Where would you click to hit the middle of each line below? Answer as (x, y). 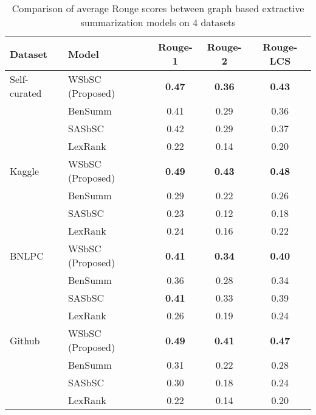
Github (25, 340)
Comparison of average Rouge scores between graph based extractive (158, 8)
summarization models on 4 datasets (158, 22)
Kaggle (25, 171)
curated (26, 93)
